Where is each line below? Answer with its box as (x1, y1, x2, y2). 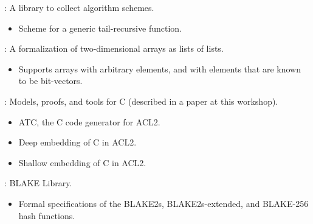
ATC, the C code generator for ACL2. (18, 115, 160, 128)
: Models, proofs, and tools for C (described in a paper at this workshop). (4, 94, 278, 107)
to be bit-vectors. (18, 74, 83, 87)
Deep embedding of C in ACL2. (18, 136, 137, 149)
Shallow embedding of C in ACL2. (18, 156, 146, 169)
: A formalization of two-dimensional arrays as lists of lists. (4, 42, 224, 55)
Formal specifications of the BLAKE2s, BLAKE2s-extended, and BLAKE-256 (18, 197, 309, 209)
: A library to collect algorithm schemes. (4, 1, 154, 13)
